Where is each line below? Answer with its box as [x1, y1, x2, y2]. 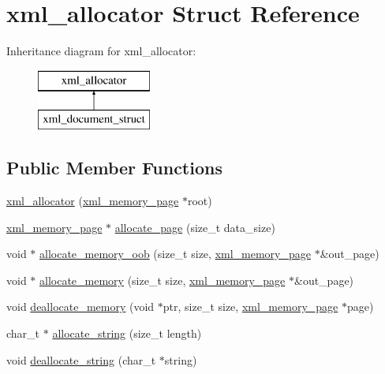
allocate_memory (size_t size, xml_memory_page [39, 271, 286, 288]
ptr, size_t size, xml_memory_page [163, 298, 338, 315]
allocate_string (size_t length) [52, 325, 202, 342]
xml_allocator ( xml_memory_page [6, 193, 179, 209]
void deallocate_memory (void [6, 298, 155, 315]
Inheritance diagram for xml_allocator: [6, 43, 196, 59]
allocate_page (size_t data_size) [114, 219, 275, 235]
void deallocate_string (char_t [6, 351, 156, 368]
